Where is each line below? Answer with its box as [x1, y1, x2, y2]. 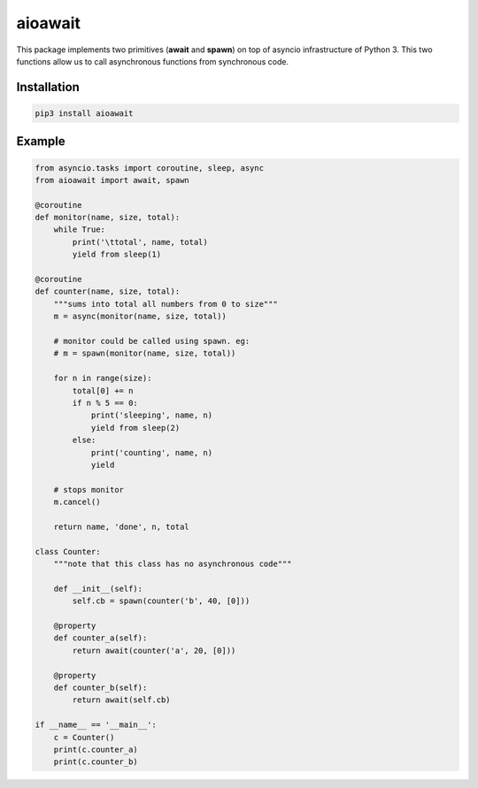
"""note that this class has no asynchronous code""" [53, 559, 292, 570]
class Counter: [35, 547, 101, 556]
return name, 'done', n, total [53, 522, 189, 532]
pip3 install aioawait [35, 108, 134, 119]
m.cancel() [53, 497, 101, 508]
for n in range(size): [53, 373, 152, 384]
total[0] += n [72, 386, 134, 395]
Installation [16, 80, 80, 95]
